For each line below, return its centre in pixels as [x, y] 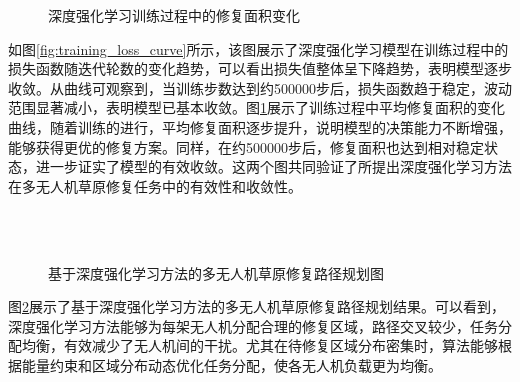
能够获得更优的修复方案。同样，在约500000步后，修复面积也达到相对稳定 [246, 146]
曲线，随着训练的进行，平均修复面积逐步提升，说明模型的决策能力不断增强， [260, 126]
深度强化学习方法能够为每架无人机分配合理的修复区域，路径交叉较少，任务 [253, 325]
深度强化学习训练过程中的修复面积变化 [174, 15]
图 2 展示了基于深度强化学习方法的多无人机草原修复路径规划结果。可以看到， [256, 306]
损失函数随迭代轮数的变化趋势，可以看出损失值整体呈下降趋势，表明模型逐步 [260, 68]
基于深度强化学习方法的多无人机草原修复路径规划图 [216, 272]
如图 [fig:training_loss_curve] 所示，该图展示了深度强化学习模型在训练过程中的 [258, 48]
